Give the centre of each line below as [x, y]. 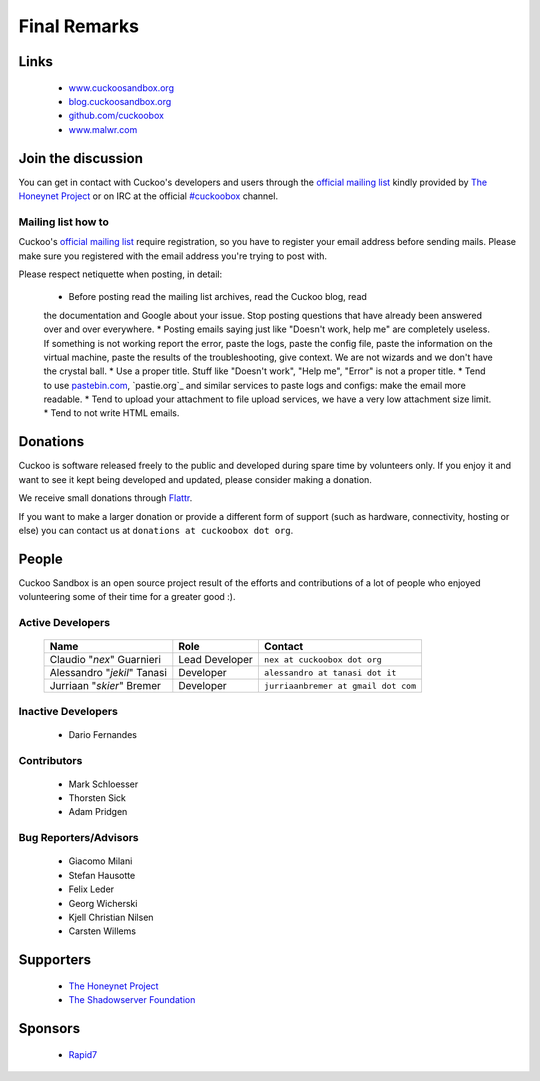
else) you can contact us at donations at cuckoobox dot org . [156, 530]
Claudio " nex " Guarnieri [105, 660]
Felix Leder [91, 889]
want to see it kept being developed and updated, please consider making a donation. [195, 479]
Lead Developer [216, 660]
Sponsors [49, 1028]
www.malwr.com [103, 129]
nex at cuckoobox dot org [322, 659]
